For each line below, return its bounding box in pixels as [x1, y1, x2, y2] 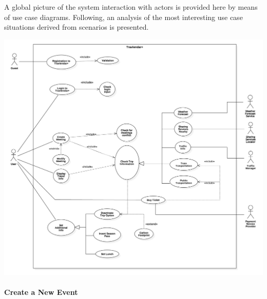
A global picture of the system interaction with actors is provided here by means [4, 2, 258, 12]
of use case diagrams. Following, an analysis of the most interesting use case [4, 11, 243, 22]
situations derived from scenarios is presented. [4, 22, 149, 32]
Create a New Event [4, 287, 78, 297]
